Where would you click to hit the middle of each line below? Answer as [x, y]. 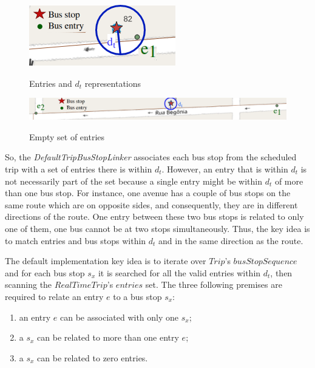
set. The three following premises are [214, 285]
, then [281, 272]
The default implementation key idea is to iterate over [106, 261]
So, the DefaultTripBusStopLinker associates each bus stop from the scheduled [151, 157]
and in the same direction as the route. [231, 240]
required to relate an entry [54, 296]
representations [113, 83]
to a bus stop [137, 296]
